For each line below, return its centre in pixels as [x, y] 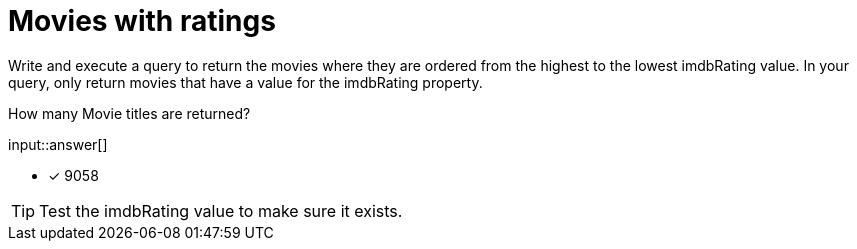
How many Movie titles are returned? [129, 113]
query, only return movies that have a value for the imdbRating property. [245, 82]
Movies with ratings [142, 21]
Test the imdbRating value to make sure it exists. [221, 210]
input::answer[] [58, 144]
